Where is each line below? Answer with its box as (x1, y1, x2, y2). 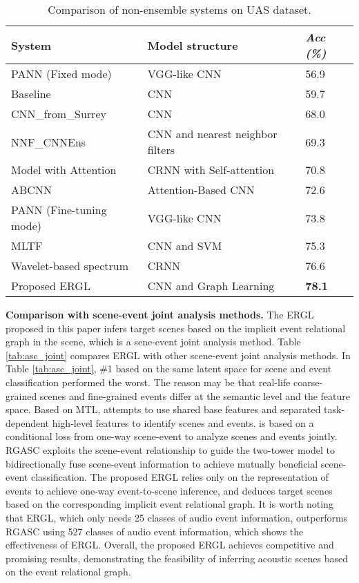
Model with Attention (11, 162, 117, 178)
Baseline (11, 86, 51, 102)
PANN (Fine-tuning (11, 202, 107, 218)
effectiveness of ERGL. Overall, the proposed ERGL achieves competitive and (6, 537, 334, 552)
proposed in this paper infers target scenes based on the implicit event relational (6, 321, 346, 335)
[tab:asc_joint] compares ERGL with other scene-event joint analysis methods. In (6, 347, 351, 362)
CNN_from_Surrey (11, 106, 106, 122)
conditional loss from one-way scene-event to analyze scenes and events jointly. (6, 429, 338, 443)
